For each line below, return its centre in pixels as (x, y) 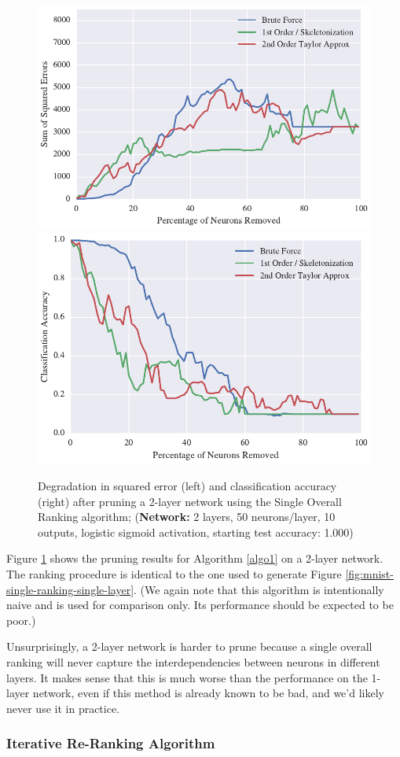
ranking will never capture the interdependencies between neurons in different (193, 661)
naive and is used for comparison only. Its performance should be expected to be (200, 605)
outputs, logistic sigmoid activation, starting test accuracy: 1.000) (196, 532)
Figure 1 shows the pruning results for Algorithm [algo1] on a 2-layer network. (195, 558)
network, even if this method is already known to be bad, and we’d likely (208, 693)
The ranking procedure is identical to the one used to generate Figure (174, 573)
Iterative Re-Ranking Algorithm (111, 743)
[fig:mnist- (369, 573)
